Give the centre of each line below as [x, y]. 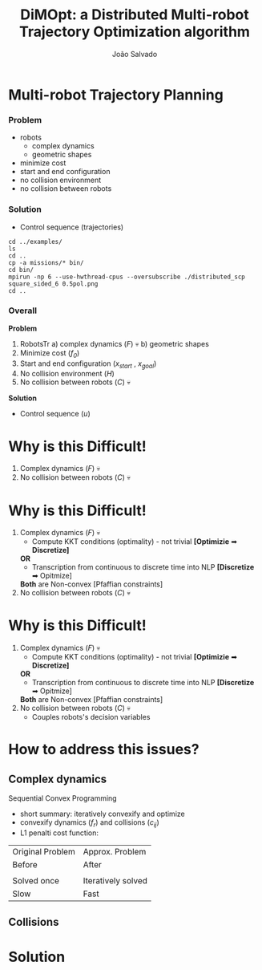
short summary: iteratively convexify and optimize [103, 814]
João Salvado [135, 54]
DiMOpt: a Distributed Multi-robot [135, 15]
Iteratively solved [115, 881]
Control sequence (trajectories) [72, 227]
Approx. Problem [115, 852]
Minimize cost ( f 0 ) [50, 353]
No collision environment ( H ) [67, 374]
